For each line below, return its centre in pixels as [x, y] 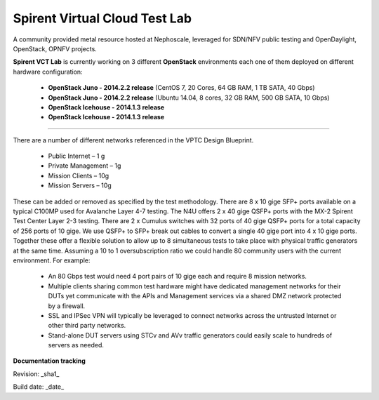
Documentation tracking [49, 361]
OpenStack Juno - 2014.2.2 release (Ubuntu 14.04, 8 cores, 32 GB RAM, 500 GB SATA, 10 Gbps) [189, 98]
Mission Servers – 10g [80, 185]
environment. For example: [52, 260]
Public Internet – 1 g [77, 156]
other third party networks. [87, 326]
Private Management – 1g [85, 166]
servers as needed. [76, 345]
